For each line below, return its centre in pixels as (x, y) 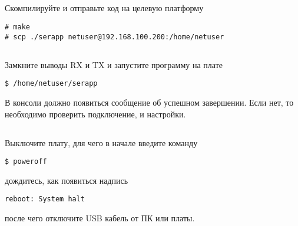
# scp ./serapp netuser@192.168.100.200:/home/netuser (115, 37)
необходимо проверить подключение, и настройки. (95, 114)
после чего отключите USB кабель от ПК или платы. (100, 218)
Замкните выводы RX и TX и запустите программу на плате (114, 64)
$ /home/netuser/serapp (51, 84)
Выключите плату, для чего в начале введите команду (101, 142)
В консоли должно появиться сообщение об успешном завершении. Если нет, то (149, 102)
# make (17, 27)
